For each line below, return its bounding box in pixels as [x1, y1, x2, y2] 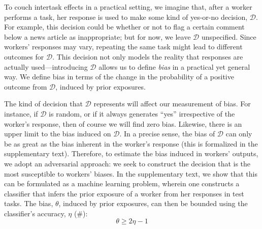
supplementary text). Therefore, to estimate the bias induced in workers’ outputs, [4, 148, 258, 159]
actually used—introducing [4, 61, 88, 72]
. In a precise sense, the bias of [119, 128, 215, 139]
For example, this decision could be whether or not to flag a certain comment [4, 21, 245, 32]
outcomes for [4, 51, 44, 62]
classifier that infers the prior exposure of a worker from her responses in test [4, 188, 244, 198]
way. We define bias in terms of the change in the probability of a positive [4, 71, 234, 82]
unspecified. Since [201, 31, 256, 42]
